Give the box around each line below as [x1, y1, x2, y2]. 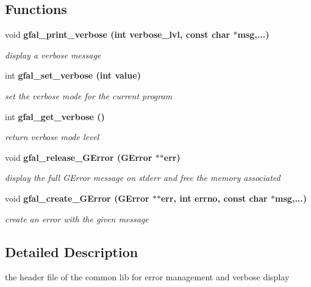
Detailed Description [5, 242, 138, 261]
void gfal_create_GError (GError [5, 191, 149, 204]
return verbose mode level [5, 130, 99, 143]
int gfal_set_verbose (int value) [5, 69, 141, 82]
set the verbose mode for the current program [5, 89, 173, 102]
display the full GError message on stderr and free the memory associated [5, 171, 281, 184]
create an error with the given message [5, 212, 149, 225]
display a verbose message [5, 48, 101, 61]
